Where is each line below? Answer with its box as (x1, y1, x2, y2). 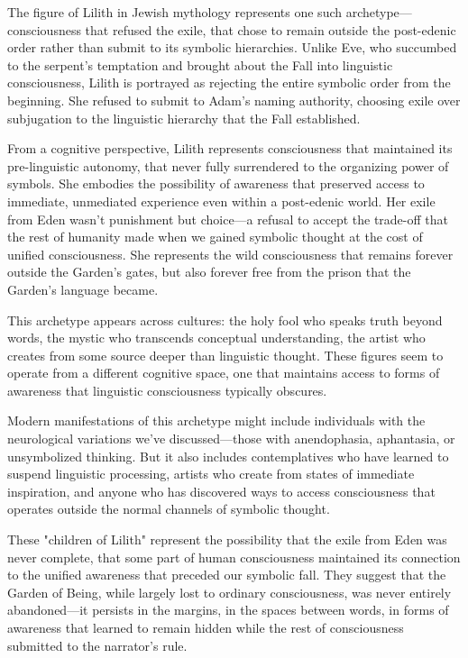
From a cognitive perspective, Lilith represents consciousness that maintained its (7, 139, 453, 158)
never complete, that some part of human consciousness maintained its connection (7, 547, 461, 566)
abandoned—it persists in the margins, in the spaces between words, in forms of (7, 600, 449, 619)
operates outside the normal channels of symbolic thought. (7, 499, 330, 518)
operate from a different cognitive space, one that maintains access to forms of (7, 363, 440, 382)
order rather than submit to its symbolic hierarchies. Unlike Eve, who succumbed (7, 38, 457, 57)
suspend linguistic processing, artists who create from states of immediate (7, 464, 415, 483)
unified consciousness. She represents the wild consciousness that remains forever (7, 244, 454, 263)
